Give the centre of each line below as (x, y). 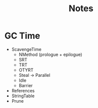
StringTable (23, 96)
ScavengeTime (26, 49)
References (23, 90)
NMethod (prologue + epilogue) (50, 54)
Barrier (26, 85)
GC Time (22, 36)
